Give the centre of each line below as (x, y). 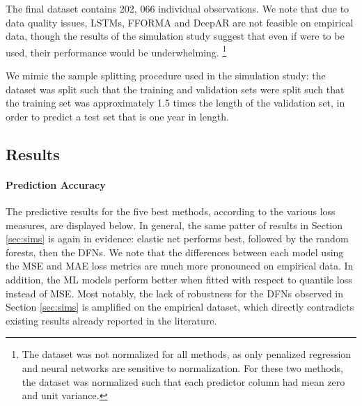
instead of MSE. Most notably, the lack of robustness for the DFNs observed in (175, 293)
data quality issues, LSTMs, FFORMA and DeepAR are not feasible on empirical (180, 22)
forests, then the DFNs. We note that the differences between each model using (175, 252)
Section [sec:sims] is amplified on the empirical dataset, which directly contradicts (180, 307)
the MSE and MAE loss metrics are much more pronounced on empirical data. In (180, 266)
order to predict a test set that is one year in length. (117, 116)
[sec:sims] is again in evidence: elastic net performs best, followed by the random (177, 239)
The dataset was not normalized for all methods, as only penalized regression (187, 354)
